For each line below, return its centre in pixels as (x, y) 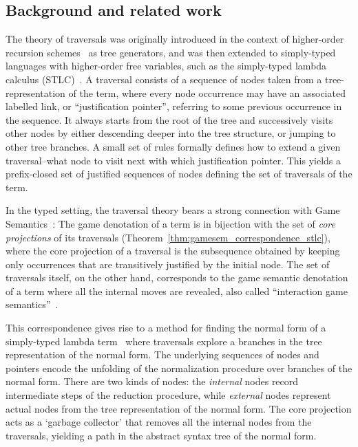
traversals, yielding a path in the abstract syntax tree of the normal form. (161, 435)
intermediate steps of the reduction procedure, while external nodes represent (168, 395)
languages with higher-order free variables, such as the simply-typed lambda (166, 66)
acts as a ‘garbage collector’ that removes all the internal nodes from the (159, 422)
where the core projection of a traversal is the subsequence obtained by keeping (173, 251)
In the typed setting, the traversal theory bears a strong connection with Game (173, 210)
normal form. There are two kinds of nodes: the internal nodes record (152, 381)
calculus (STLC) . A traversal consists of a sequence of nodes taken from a (164, 79)
